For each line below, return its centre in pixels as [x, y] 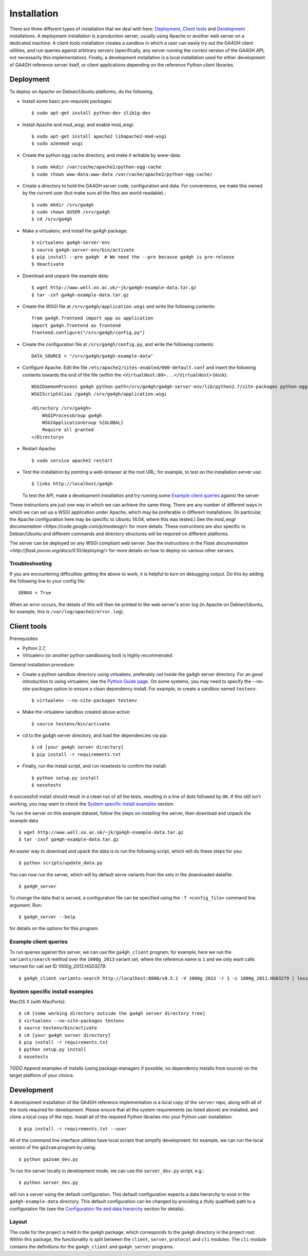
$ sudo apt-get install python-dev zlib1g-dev [91, 113]
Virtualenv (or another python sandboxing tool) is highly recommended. [98, 655]
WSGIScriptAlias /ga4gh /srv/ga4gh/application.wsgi [99, 394]
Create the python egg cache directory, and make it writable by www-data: [102, 155]
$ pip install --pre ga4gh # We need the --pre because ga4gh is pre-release [133, 257]
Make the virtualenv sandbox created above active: [76, 712]
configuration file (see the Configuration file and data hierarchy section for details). [97, 1209]
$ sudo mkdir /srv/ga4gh [63, 205]
